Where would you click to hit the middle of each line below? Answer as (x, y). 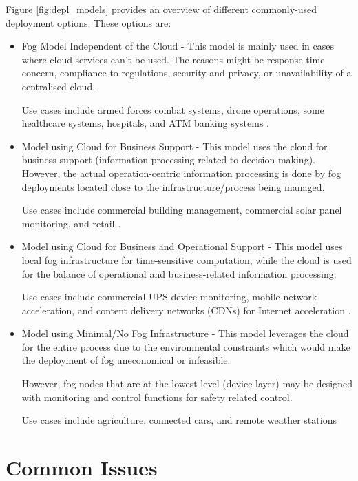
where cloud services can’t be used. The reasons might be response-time (173, 59)
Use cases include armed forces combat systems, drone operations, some (173, 109)
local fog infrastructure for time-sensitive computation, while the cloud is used (187, 259)
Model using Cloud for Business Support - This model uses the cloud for (175, 146)
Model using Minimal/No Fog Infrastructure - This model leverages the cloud (185, 333)
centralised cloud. (59, 86)
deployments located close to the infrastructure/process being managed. (173, 186)
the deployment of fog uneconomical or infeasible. (126, 360)
